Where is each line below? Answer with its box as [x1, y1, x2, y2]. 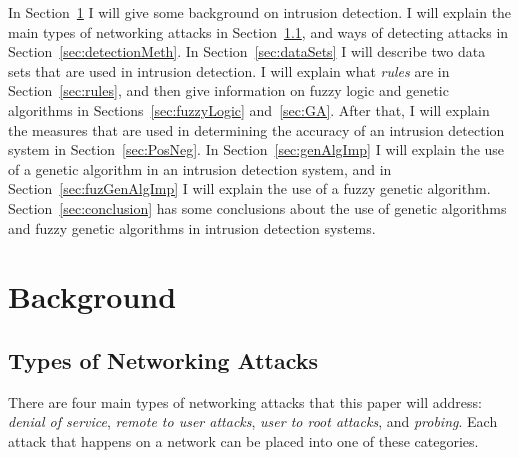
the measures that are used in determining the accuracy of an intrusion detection [8, 119, 505, 140]
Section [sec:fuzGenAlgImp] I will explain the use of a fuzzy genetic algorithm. [8, 178, 491, 199]
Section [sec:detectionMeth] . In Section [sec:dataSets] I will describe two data [8, 41, 486, 62]
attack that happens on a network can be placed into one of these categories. [8, 430, 479, 451]
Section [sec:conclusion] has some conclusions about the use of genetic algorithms [8, 197, 507, 218]
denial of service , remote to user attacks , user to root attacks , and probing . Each [8, 411, 498, 432]
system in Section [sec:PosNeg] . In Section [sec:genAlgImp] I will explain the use [8, 139, 505, 160]
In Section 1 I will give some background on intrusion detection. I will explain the [8, 2, 512, 22]
